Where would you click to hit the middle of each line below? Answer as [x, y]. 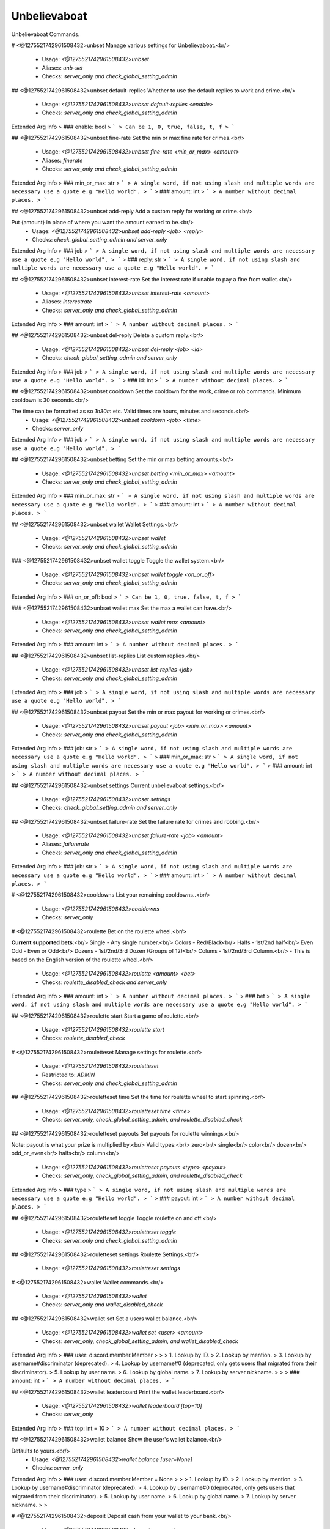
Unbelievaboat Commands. [46, 34]
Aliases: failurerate [65, 844]
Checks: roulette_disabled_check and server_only [105, 982]
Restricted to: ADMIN [68, 1075]
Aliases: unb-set [62, 68]
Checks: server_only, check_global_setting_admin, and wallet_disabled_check [140, 1341]
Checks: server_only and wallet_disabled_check [102, 1305]
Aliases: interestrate [67, 302]
